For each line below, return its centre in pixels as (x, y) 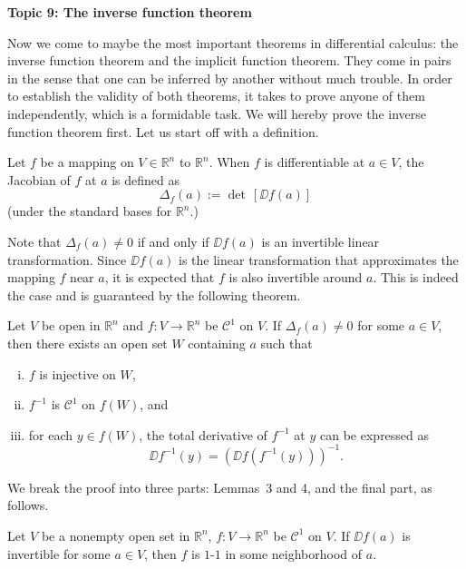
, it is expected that (160, 277)
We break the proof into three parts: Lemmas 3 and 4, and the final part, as (220, 487)
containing (217, 343)
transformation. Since (67, 259)
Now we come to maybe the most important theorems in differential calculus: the (233, 42)
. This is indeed (416, 277)
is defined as (146, 179)
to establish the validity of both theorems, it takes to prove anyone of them (216, 96)
